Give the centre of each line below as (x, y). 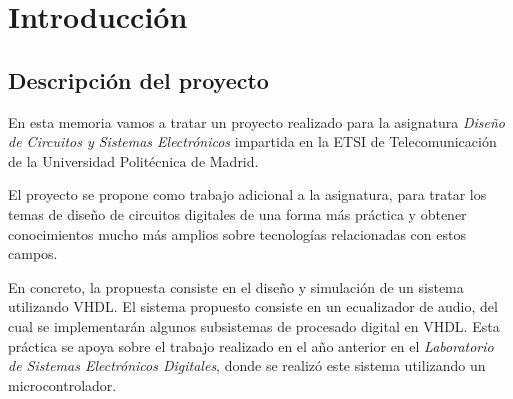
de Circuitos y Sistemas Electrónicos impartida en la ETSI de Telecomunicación (252, 141)
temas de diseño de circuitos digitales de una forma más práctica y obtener (237, 213)
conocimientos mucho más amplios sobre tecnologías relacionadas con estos (237, 233)
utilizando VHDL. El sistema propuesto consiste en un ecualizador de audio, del (253, 306)
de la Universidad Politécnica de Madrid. (133, 160)
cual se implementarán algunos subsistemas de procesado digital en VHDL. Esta (254, 325)
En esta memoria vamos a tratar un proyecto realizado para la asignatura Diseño (256, 121)
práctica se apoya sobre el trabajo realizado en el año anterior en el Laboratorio (251, 345)
